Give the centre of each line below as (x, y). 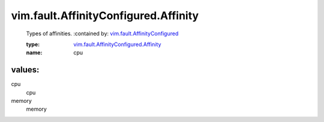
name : (34, 53)
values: (25, 70)
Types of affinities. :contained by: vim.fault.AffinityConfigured (102, 33)
